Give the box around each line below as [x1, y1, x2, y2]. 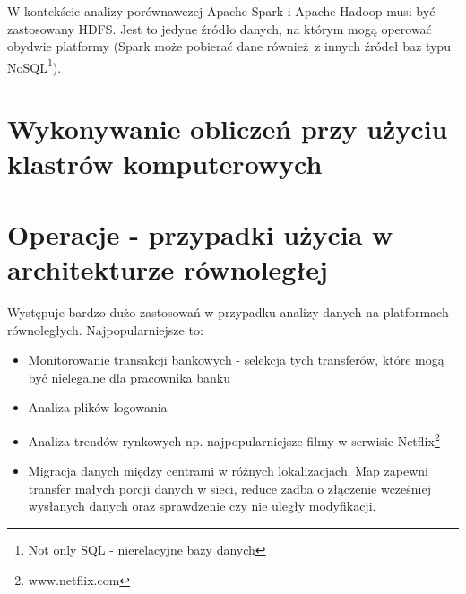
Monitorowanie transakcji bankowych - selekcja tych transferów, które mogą [28, 350, 444, 369]
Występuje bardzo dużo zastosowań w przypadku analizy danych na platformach [7, 302, 449, 321]
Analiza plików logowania [28, 398, 168, 417]
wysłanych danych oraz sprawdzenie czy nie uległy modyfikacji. [28, 496, 376, 515]
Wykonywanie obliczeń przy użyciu [7, 110, 448, 147]
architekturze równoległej [7, 250, 328, 287]
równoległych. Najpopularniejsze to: [7, 320, 203, 339]
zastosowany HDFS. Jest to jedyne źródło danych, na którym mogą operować [7, 19, 432, 38]
